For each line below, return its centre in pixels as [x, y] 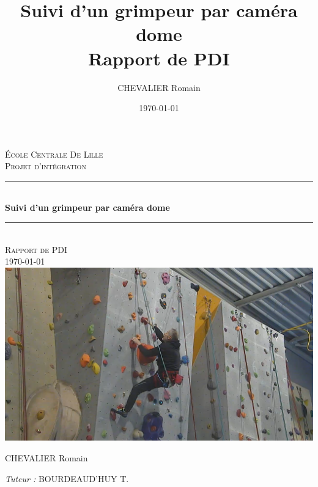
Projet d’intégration [46, 166]
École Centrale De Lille [54, 154]
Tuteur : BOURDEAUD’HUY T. [67, 478]
